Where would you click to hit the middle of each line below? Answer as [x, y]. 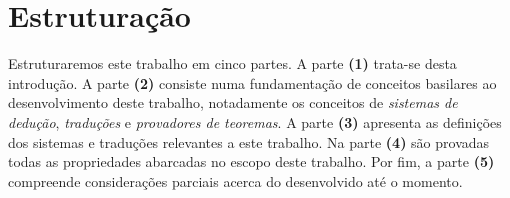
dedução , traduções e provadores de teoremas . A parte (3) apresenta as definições [255, 121]
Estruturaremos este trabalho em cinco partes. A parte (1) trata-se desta [232, 63]
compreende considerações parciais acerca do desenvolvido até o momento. [235, 180]
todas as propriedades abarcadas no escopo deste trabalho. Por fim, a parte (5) [251, 161]
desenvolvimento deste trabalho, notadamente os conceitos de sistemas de [233, 102]
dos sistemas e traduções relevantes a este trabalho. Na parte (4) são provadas [249, 141]
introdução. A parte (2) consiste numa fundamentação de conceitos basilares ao [252, 82]
